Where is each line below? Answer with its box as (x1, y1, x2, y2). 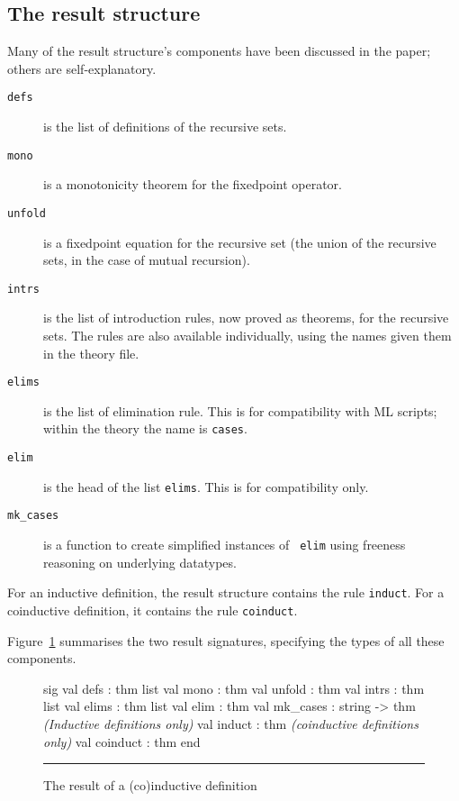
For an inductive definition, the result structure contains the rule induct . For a (7, 583, 445, 602)
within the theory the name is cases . (43, 419, 247, 438)
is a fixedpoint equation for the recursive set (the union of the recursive (43, 232, 436, 251)
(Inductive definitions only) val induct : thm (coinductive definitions (43, 714, 418, 733)
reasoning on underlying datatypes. (43, 552, 237, 571)
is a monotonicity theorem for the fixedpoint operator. (43, 175, 342, 194)
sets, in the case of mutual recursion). (43, 250, 250, 269)
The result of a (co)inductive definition (43, 776, 257, 795)
